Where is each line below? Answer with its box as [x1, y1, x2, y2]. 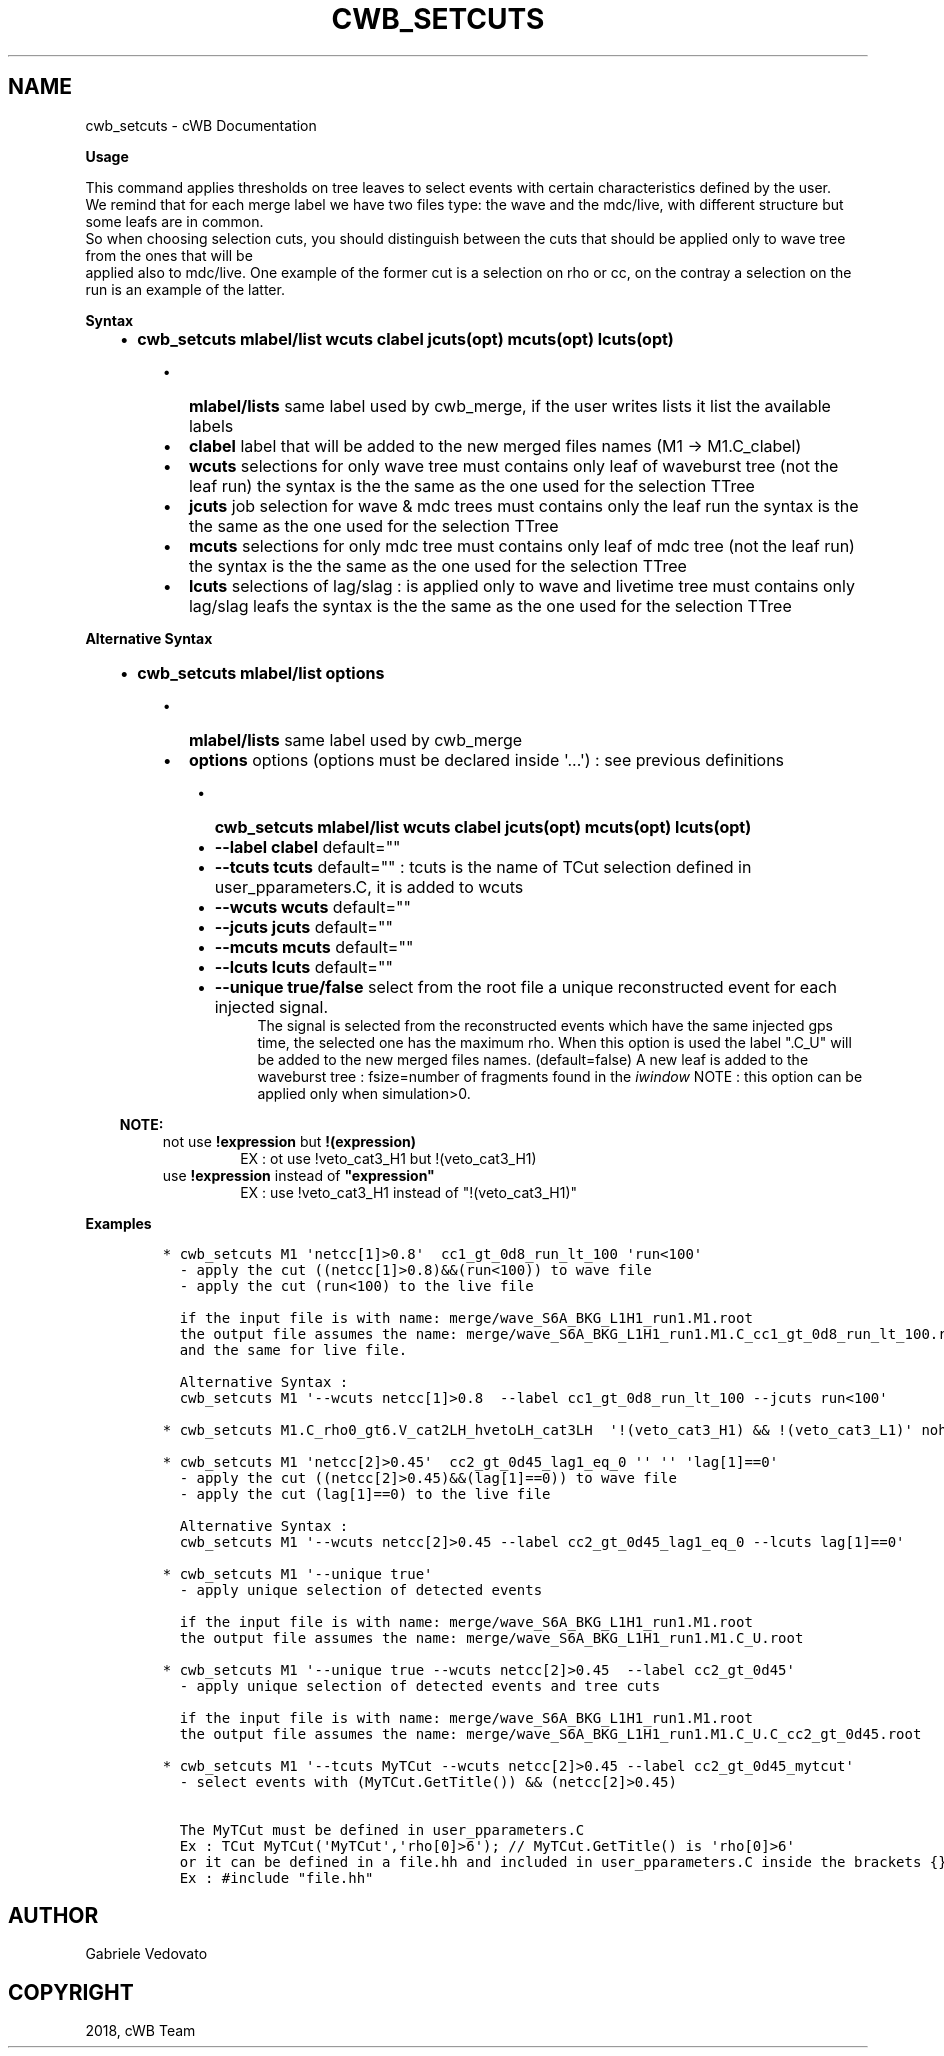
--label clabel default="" [214, 836, 401, 857]
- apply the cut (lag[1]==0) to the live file [179, 1485, 551, 1502]
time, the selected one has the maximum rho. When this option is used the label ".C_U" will [257, 1033, 852, 1051]
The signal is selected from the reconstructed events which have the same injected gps [257, 1016, 833, 1034]
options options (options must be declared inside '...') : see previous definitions [188, 749, 785, 770]
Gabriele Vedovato [85, 1945, 208, 1963]
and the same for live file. [179, 1341, 408, 1358]
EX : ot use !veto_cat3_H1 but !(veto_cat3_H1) [240, 1149, 537, 1167]
